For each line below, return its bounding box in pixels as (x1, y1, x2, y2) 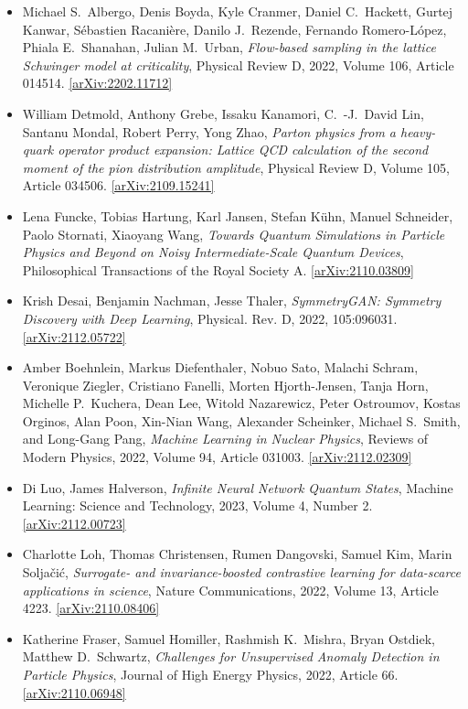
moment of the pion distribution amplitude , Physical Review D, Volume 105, (22, 157, 450, 177)
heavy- (400, 122, 436, 141)
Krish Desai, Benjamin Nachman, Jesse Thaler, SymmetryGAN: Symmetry (22, 291, 441, 310)
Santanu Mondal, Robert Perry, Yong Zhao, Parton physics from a (22, 122, 397, 141)
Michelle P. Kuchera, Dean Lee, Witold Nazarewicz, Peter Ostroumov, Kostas (22, 393, 461, 413)
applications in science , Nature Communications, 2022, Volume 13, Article (22, 580, 439, 599)
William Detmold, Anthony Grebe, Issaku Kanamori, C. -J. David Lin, (22, 103, 424, 123)
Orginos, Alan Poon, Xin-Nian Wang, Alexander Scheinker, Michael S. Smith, (22, 411, 461, 430)
